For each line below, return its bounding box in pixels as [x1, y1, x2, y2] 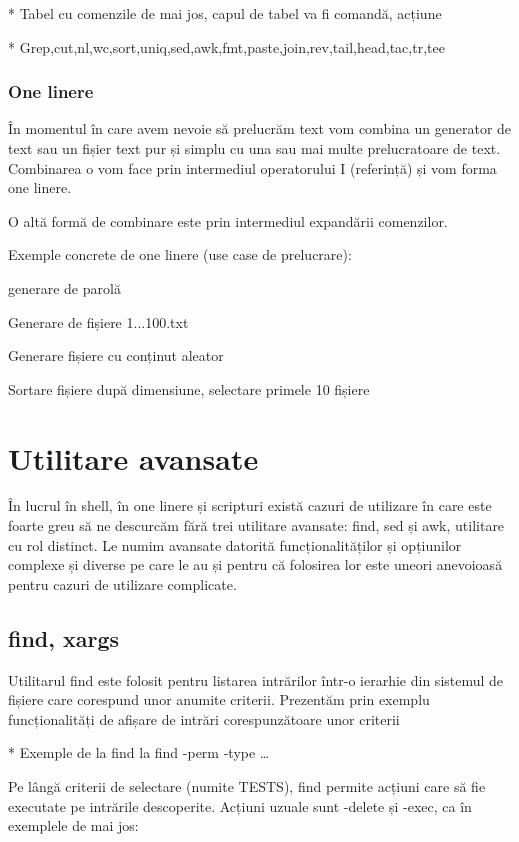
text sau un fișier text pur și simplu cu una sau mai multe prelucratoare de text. [8, 138, 501, 158]
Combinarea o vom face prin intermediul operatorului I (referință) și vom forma [8, 157, 497, 178]
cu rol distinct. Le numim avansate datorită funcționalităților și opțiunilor [8, 534, 462, 555]
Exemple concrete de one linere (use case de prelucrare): [8, 244, 352, 265]
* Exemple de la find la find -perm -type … [8, 742, 270, 763]
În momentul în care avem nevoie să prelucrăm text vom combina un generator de [8, 118, 512, 139]
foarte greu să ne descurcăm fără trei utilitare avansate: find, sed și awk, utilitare [8, 515, 505, 536]
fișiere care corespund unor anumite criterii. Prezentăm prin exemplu [8, 689, 430, 710]
